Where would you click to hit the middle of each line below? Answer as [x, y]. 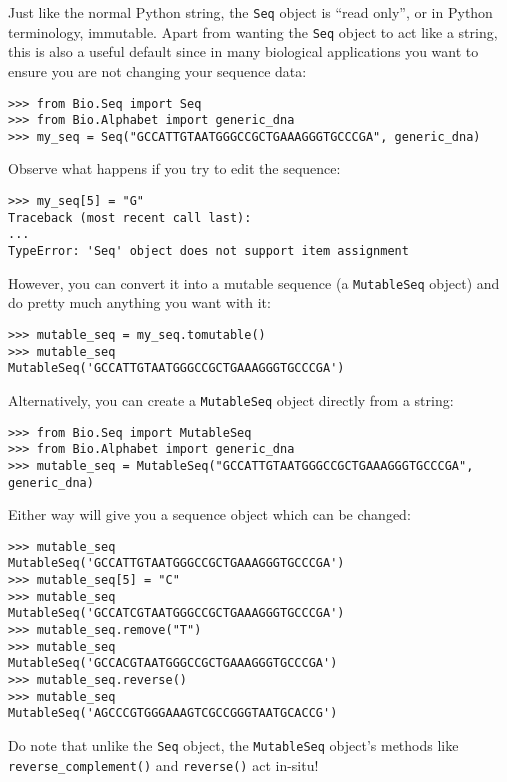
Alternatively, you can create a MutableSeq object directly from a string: [231, 399]
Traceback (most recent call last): [130, 217]
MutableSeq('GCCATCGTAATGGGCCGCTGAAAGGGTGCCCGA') [176, 613]
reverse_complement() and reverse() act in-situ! [163, 764]
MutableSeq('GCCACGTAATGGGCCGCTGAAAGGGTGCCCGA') [173, 663]
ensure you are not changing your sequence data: [157, 70]
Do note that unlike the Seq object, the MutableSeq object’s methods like [233, 745]
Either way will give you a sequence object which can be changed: [209, 514]
